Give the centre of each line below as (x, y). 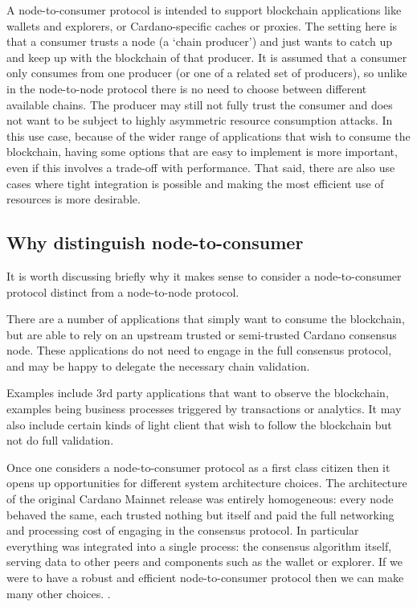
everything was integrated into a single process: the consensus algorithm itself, (199, 545)
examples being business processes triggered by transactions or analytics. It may (204, 409)
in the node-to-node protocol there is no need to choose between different (187, 88)
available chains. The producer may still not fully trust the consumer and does (200, 104)
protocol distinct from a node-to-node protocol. (123, 291)
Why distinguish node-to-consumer (155, 242)
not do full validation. (60, 440)
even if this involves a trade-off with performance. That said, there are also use (201, 167)
